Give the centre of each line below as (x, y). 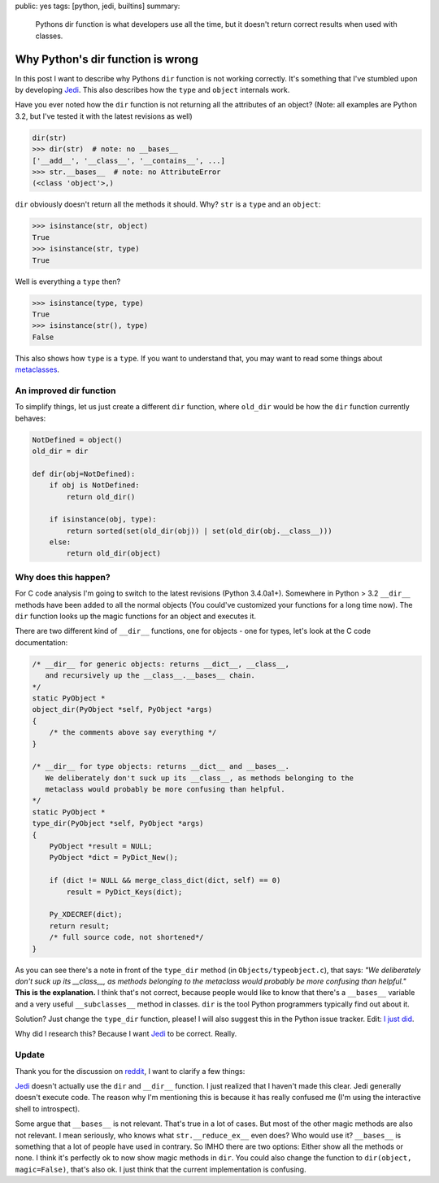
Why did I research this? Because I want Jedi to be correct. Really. (126, 1034)
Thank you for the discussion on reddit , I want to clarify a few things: (130, 1071)
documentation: (41, 642)
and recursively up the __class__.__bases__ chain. (150, 676)
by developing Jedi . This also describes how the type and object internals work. (152, 90)
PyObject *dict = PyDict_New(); (114, 858)
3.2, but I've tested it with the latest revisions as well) (104, 116)
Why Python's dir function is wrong (106, 59)
